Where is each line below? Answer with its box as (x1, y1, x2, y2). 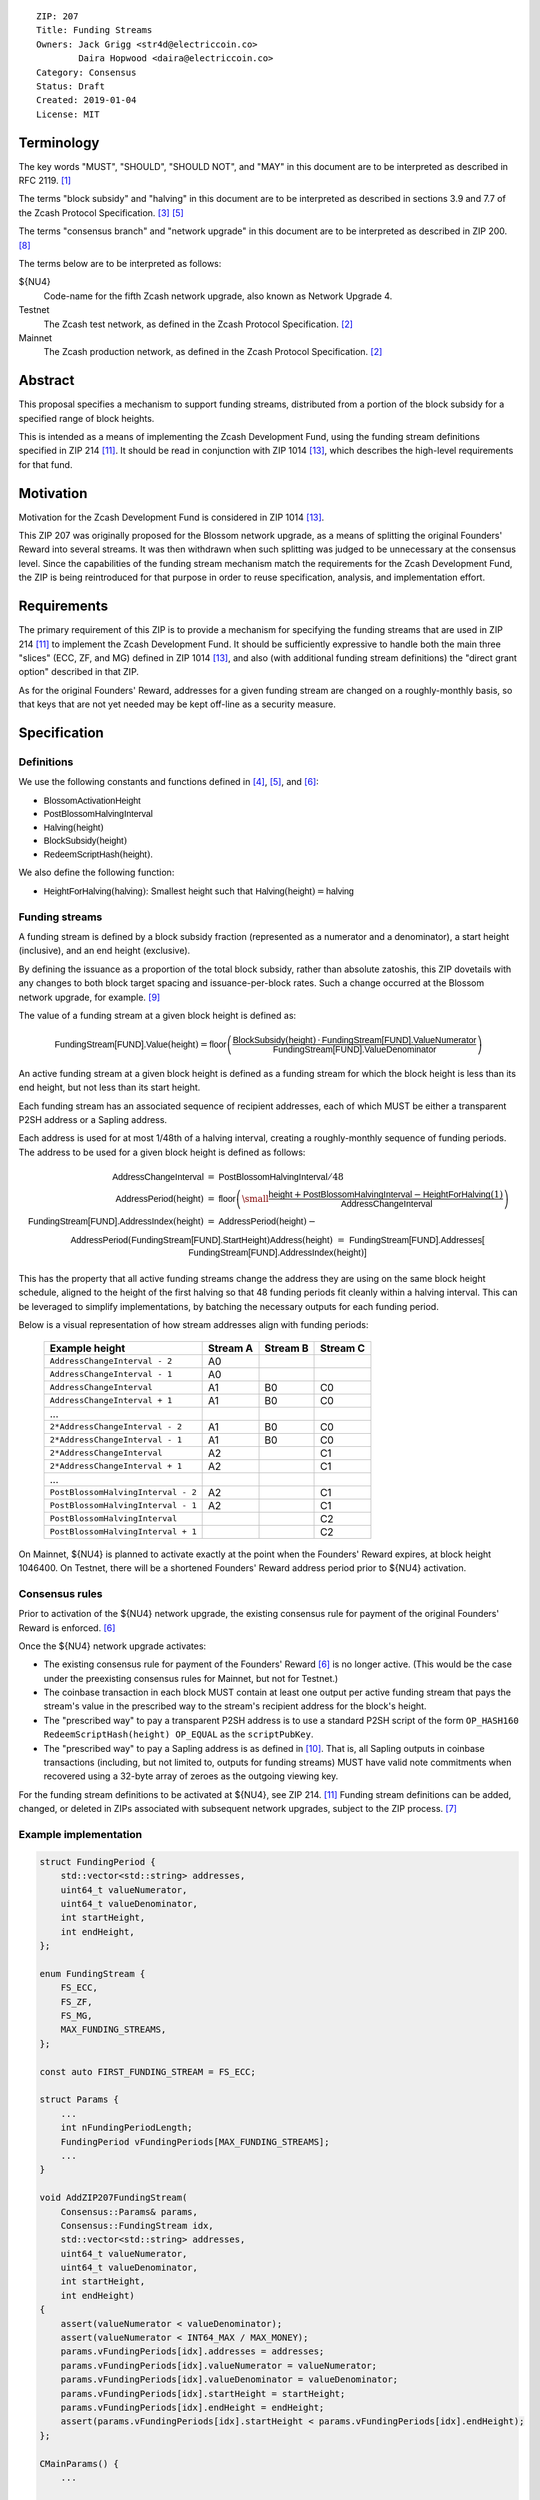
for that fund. (18, 458, 73, 470)
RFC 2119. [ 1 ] (18, 175, 72, 187)
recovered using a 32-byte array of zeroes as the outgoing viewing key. (43, 1770, 339, 1782)
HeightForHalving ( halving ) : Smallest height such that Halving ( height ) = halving (43, 885, 355, 897)
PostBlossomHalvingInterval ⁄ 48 (218, 1171, 344, 1183)
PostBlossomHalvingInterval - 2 (49, 1487, 197, 1498)
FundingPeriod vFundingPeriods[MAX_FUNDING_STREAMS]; (60, 2136, 330, 2147)
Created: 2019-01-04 (36, 95, 137, 106)
